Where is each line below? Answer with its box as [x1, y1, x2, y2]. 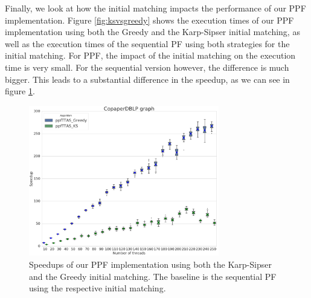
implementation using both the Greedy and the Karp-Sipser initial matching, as [5, 25, 300, 38]
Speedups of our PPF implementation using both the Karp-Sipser [29, 258, 272, 271]
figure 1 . [5, 85, 35, 97]
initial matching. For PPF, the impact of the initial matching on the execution [5, 49, 296, 62]
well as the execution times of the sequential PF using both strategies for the [5, 37, 290, 50]
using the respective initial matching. [29, 282, 166, 294]
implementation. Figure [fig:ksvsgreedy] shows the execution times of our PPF [5, 13, 294, 26]
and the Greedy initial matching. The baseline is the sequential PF [29, 270, 277, 282]
